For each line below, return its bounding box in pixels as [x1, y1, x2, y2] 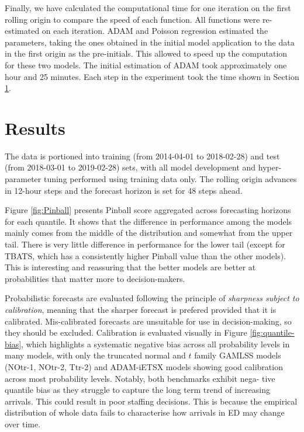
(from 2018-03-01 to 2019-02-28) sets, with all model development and [5, 161, 256, 173]
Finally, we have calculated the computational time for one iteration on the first [5, 2, 291, 13]
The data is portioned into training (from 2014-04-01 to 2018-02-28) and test [5, 149, 280, 162]
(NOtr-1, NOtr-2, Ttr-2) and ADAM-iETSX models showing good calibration [5, 360, 283, 372]
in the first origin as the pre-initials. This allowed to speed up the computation [5, 47, 288, 60]
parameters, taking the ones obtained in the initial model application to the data [5, 36, 295, 48]
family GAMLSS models [194, 349, 281, 361]
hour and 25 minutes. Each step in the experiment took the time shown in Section [5, 70, 299, 82]
